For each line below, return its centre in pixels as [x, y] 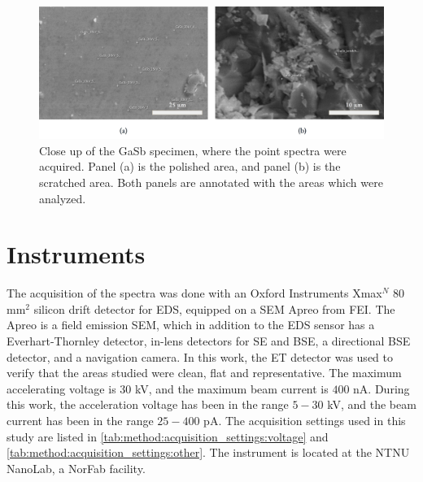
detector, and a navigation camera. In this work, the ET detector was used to [200, 356]
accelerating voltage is [61, 388]
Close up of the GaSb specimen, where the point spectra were [193, 150]
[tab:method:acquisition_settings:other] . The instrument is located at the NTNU [208, 452]
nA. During [382, 388]
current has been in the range [80, 420]
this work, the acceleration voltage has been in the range [148, 404]
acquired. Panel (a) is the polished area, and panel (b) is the [190, 166]
